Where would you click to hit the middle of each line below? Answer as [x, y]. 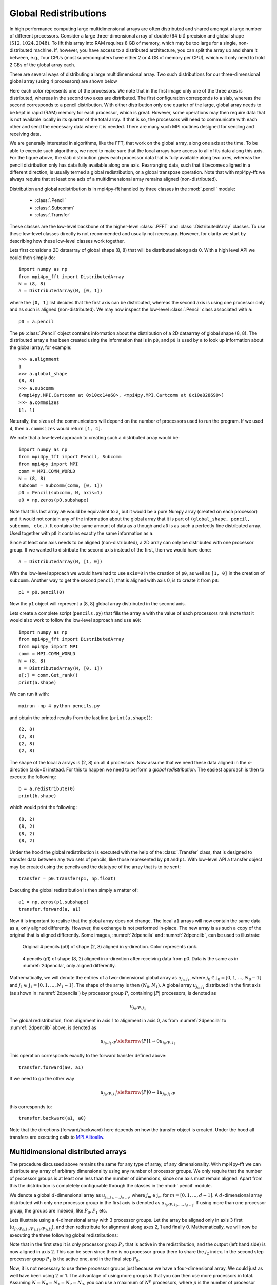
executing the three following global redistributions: [64, 1235]
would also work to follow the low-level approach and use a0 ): [75, 620]
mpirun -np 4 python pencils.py [59, 706]
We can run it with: [29, 694]
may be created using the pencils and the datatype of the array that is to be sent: [95, 867]
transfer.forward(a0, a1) [51, 1067]
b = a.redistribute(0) [47, 788]
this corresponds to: [31, 1106]
